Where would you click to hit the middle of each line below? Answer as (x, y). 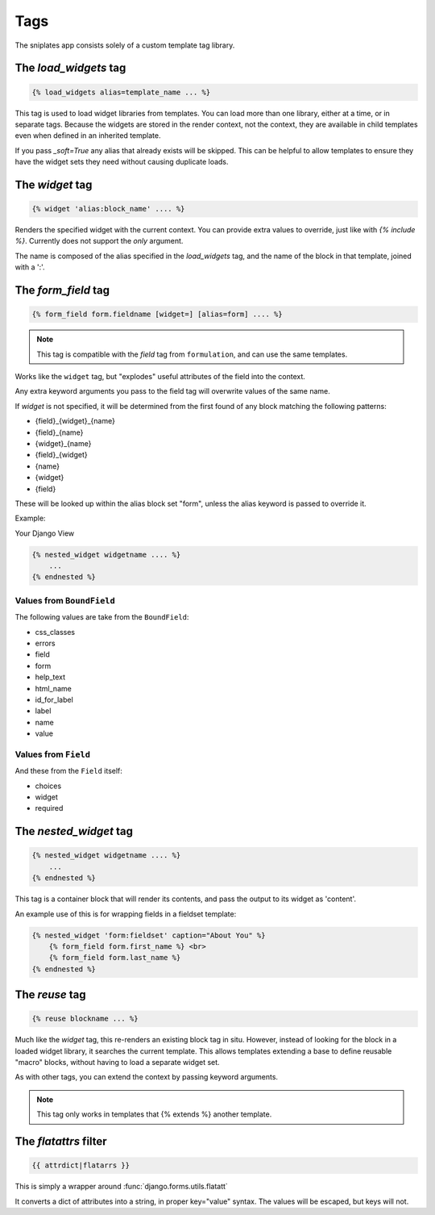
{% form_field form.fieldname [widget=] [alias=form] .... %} (157, 314)
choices (48, 786)
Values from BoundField (65, 600)
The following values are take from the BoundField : (102, 617)
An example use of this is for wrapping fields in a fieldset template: (126, 914)
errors (45, 643)
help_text (50, 677)
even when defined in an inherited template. (88, 136)
